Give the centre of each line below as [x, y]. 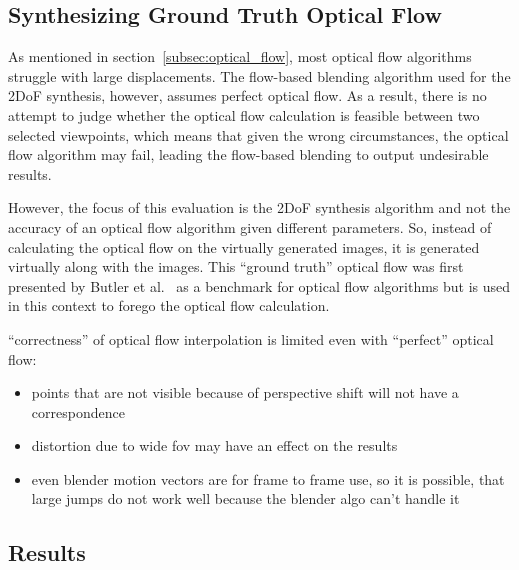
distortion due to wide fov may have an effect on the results [214, 445]
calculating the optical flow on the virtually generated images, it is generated [244, 246]
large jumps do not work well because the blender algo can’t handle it [245, 498]
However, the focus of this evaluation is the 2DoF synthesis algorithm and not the [259, 207]
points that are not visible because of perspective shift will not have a [245, 392]
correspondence [78, 411]
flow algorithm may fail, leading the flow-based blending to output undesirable [248, 154]
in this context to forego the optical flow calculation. [169, 305]
